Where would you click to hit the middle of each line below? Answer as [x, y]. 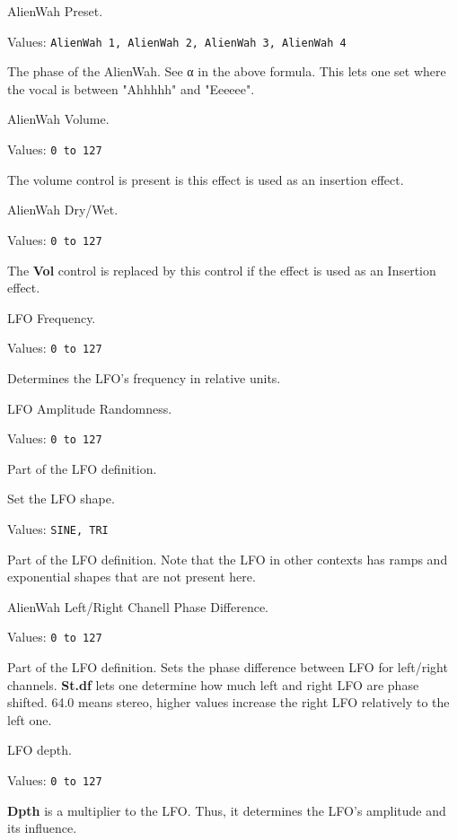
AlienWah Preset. [55, 11]
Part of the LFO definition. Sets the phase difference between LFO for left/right [228, 667]
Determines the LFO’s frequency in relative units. [144, 377]
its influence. [42, 828]
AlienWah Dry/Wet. [63, 210]
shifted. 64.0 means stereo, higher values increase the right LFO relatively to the [228, 702]
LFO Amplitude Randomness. [90, 408]
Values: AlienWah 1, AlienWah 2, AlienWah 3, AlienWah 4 [177, 41]
